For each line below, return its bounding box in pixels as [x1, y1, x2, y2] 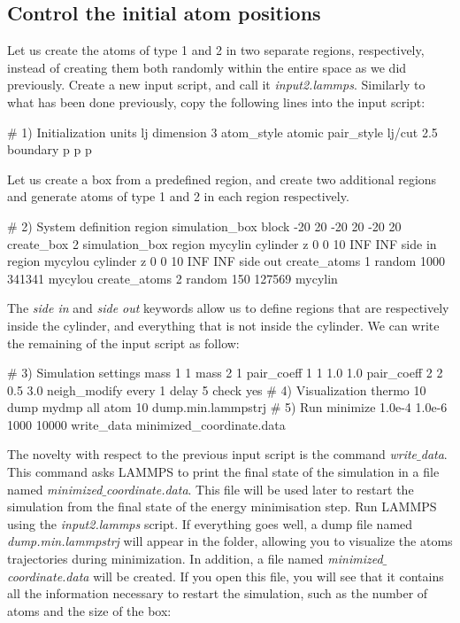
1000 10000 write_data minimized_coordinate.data [7, 415, 286, 433]
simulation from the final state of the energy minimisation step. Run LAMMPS [7, 497, 437, 516]
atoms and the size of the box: [7, 601, 172, 619]
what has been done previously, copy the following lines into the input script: [7, 92, 425, 111]
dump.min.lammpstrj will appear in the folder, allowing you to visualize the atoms [7, 532, 453, 550]
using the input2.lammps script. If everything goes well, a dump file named [7, 514, 413, 533]
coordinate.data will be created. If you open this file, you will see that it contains [7, 566, 444, 585]
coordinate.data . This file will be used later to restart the [106, 479, 414, 498]
